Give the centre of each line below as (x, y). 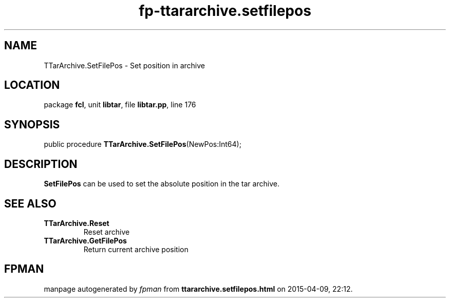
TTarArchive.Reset (77, 223)
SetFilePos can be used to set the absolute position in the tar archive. (162, 184)
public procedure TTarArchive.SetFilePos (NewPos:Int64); (143, 144)
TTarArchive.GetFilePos (85, 240)
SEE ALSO (30, 203)
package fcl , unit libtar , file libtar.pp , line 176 (120, 105)
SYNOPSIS (32, 124)
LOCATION (32, 85)
